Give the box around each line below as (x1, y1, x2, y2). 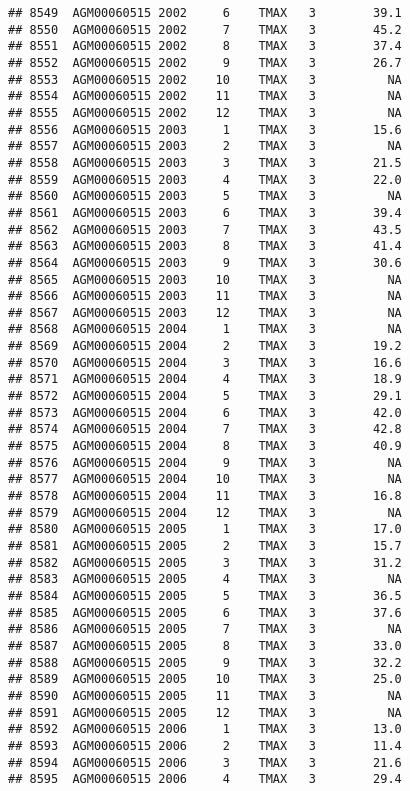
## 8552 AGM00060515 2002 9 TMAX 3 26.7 (8, 55, 402, 70)
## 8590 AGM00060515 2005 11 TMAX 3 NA (8, 688, 402, 703)
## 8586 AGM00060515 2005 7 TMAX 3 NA (8, 622, 402, 637)
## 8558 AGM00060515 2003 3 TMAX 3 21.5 (8, 155, 402, 170)
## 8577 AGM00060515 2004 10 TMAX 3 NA (8, 472, 402, 487)
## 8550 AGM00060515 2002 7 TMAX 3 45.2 (8, 22, 402, 37)
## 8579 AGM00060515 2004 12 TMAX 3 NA (8, 505, 402, 520)
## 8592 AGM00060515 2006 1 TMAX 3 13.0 (8, 722, 402, 737)
